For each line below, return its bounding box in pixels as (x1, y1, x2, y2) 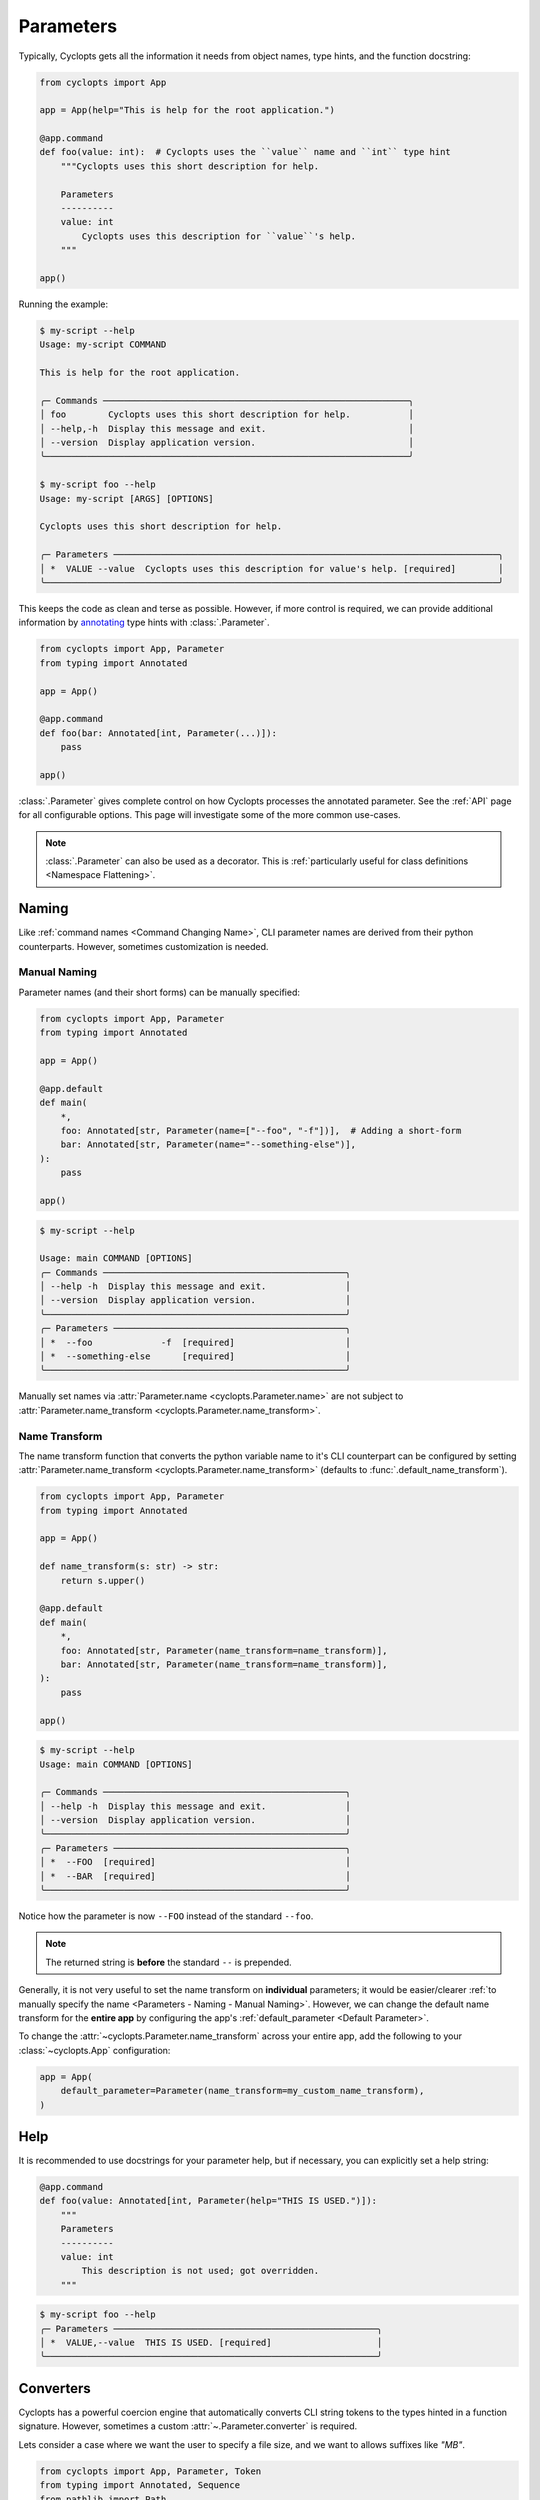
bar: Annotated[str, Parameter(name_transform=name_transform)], (60, 1658, 388, 1670)
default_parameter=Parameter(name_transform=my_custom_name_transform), (60, 2085, 425, 2097)
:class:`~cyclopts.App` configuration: (18, 2044, 171, 2056)
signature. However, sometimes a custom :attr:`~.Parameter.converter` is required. (18, 2420, 358, 2432)
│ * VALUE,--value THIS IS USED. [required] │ (39, 2337, 383, 2349)
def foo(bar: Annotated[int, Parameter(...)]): (39, 727, 277, 739)
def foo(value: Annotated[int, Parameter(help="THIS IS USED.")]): (39, 2195, 378, 2207)
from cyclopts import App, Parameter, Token (39, 2465, 262, 2477)
